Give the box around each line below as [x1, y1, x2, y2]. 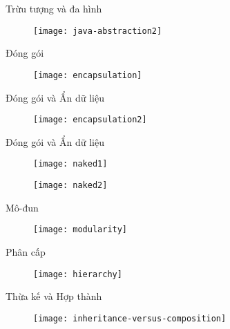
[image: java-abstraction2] [33, 26, 162, 36]
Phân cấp [6, 244, 46, 258]
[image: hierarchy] [33, 269, 122, 279]
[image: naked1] [33, 159, 108, 169]
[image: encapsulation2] [33, 115, 147, 125]
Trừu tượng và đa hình [6, 1, 102, 15]
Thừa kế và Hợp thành [6, 289, 102, 303]
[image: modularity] [33, 225, 128, 235]
